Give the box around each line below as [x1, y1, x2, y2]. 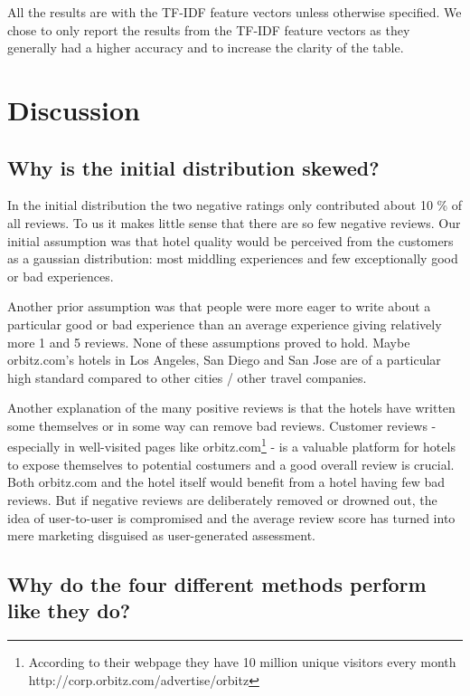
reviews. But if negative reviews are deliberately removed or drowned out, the [7, 490, 437, 509]
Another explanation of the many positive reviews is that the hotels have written [7, 398, 456, 417]
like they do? [7, 596, 131, 624]
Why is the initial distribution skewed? [7, 153, 380, 181]
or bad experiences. [7, 266, 114, 285]
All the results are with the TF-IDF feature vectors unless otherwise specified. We [7, 3, 462, 21]
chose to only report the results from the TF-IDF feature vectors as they [7, 20, 410, 39]
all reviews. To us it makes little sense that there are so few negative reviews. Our [7, 213, 461, 232]
